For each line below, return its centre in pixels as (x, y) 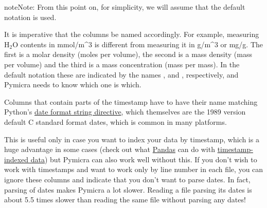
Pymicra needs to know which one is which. (73, 84)
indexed (16, 159)
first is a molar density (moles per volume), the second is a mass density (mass (128, 54)
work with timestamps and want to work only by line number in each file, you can (134, 169)
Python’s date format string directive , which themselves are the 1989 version (125, 112)
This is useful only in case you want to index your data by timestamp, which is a (132, 139)
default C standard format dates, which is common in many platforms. (115, 121)
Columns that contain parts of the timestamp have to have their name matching (131, 101)
